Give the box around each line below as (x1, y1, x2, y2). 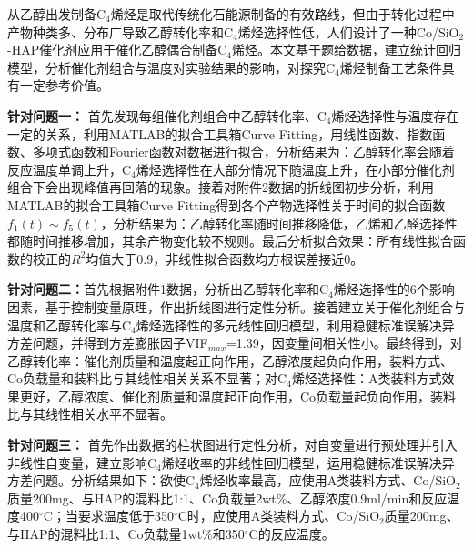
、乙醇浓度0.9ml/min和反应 (287, 488, 448, 507)
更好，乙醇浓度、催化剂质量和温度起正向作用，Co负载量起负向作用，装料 (19, 386, 457, 405)
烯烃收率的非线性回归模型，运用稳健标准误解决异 (161, 452, 455, 472)
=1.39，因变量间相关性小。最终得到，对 (226, 333, 463, 352)
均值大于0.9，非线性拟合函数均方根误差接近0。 (86, 249, 364, 268)
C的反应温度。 (248, 524, 335, 544)
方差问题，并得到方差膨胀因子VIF (7, 333, 208, 352)
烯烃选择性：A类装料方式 (291, 369, 442, 388)
